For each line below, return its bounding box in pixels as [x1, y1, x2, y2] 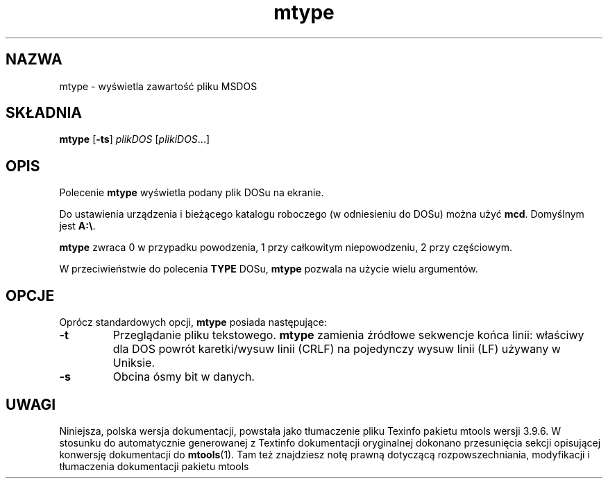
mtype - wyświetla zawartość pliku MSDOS [59, 80, 257, 92]
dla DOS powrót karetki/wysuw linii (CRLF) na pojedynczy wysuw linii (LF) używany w [112, 342, 561, 356]
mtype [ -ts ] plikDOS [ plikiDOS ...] [59, 133, 210, 146]
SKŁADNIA [6, 104, 82, 122]
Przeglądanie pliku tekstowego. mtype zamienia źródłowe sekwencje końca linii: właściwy [112, 328, 584, 343]
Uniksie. [112, 356, 155, 370]
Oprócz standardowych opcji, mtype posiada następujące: [59, 316, 328, 329]
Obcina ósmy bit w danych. [112, 370, 255, 384]
